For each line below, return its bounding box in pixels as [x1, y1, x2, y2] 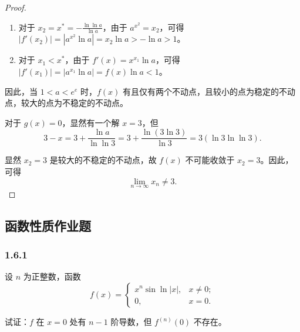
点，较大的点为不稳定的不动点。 [5, 97, 128, 109]
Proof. [5, 1, 26, 13]
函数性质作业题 [5, 216, 91, 234]
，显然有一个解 [62, 116, 120, 128]
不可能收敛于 [185, 154, 235, 166]
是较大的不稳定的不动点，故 [49, 154, 157, 166]
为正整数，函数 [23, 270, 81, 283]
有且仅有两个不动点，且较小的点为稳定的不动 [122, 85, 295, 97]
